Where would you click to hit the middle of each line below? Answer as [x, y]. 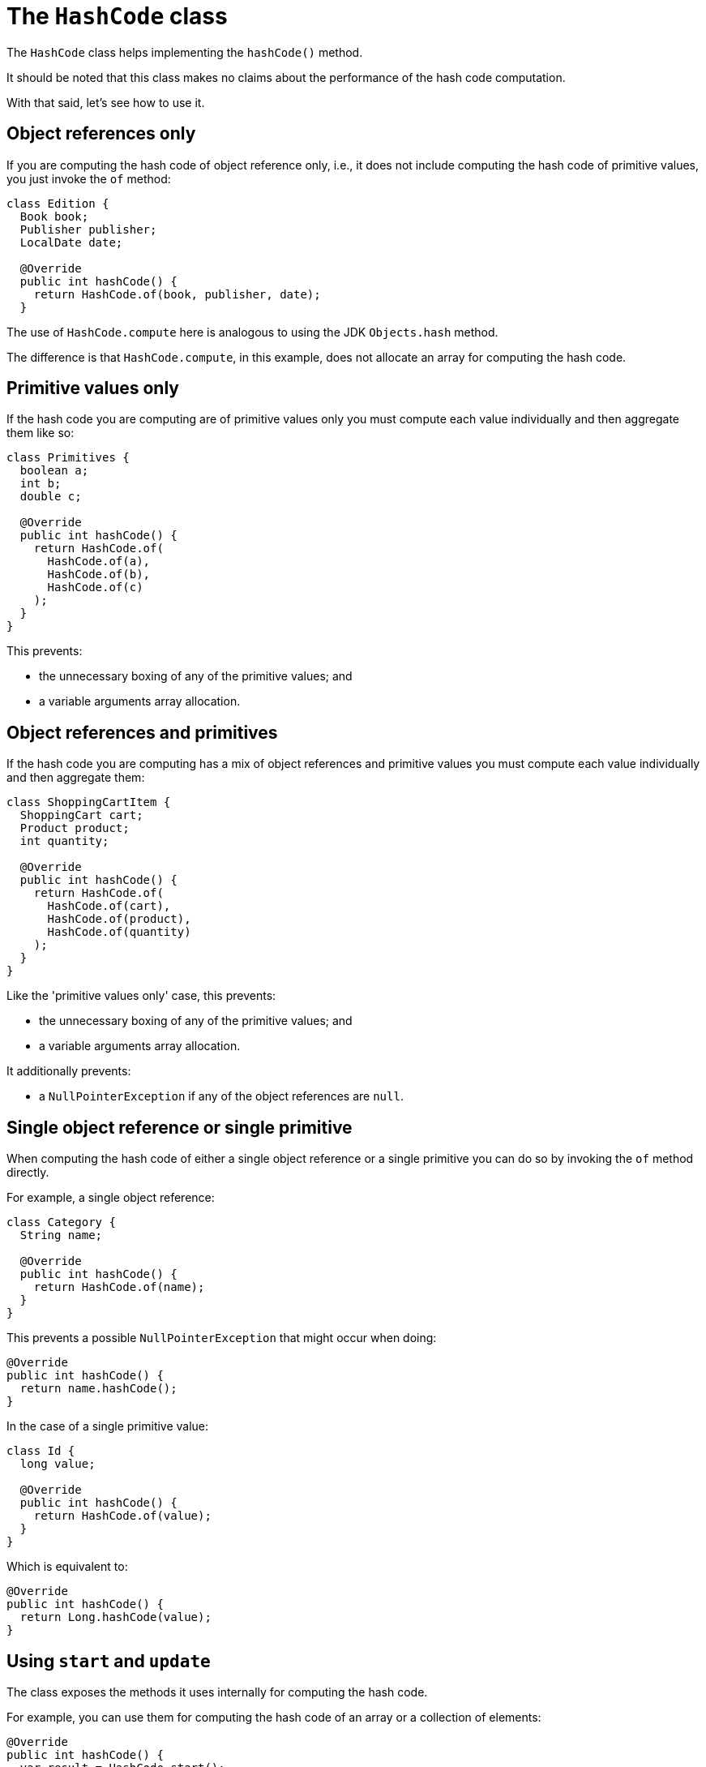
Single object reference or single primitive [180, 1127]
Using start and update [109, 1661]
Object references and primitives [142, 732]
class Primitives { [68, 458]
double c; [51, 497]
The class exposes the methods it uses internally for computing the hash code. [217, 1692]
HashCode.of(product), [119, 919]
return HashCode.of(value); [122, 1516]
